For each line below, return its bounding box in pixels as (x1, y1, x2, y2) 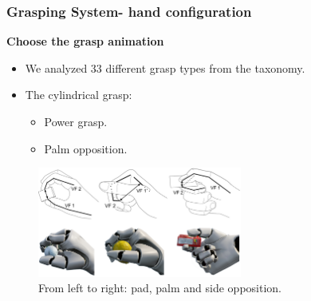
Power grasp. (44, 113, 108, 129)
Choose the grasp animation (6, 33, 164, 50)
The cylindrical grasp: (25, 86, 132, 103)
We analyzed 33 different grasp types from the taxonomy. (25, 59, 305, 76)
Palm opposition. (44, 140, 128, 156)
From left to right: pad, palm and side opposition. (38, 279, 281, 296)
